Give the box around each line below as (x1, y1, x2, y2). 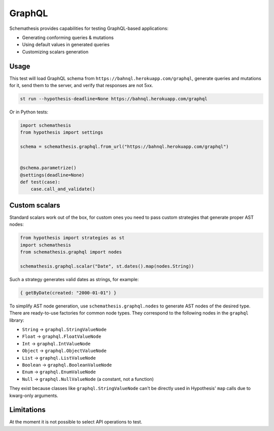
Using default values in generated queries (22, 42, 110, 48)
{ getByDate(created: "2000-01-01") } (20, 290, 117, 296)
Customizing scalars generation (22, 49, 89, 55)
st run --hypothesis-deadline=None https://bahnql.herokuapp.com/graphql (20, 96, 208, 101)
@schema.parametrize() (20, 165, 77, 171)
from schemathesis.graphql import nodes (20, 249, 122, 255)
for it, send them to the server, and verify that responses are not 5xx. (9, 83, 153, 89)
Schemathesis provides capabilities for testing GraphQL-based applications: (9, 25, 168, 31)
